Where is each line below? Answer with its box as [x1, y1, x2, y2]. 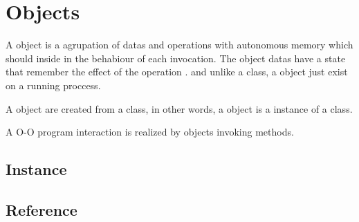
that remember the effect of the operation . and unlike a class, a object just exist [6, 64, 348, 79]
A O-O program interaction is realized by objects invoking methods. [6, 124, 294, 139]
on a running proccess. [6, 77, 101, 92]
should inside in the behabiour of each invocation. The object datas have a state [6, 50, 346, 65]
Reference [6, 198, 77, 220]
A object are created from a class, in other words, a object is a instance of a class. [6, 101, 353, 115]
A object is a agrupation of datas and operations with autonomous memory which [6, 37, 353, 52]
